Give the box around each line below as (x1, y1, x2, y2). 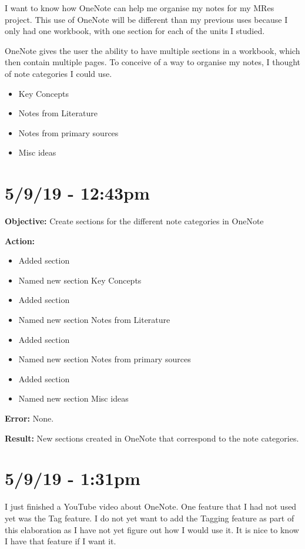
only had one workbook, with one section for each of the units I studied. (5, 25, 265, 37)
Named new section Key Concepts (18, 274, 142, 286)
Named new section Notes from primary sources (18, 353, 191, 365)
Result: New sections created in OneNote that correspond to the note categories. (5, 432, 299, 444)
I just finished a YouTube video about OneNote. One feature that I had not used (5, 500, 297, 513)
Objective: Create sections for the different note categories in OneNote (5, 215, 264, 227)
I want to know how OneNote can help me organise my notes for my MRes (5, 2, 274, 14)
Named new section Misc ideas (18, 392, 129, 405)
